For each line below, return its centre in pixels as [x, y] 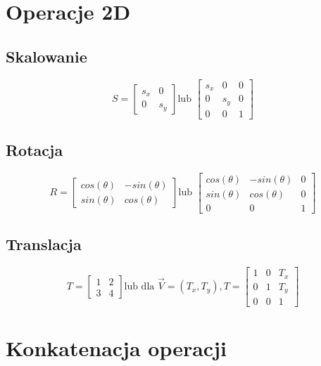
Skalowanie [46, 56]
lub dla [139, 287]
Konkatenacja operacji [116, 348]
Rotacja [34, 149]
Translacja [44, 244]
